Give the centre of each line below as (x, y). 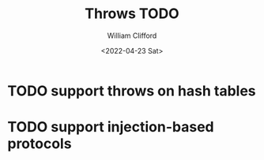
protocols (40, 144)
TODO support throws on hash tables (132, 91)
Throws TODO (132, 14)
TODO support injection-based (111, 127)
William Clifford (132, 35)
